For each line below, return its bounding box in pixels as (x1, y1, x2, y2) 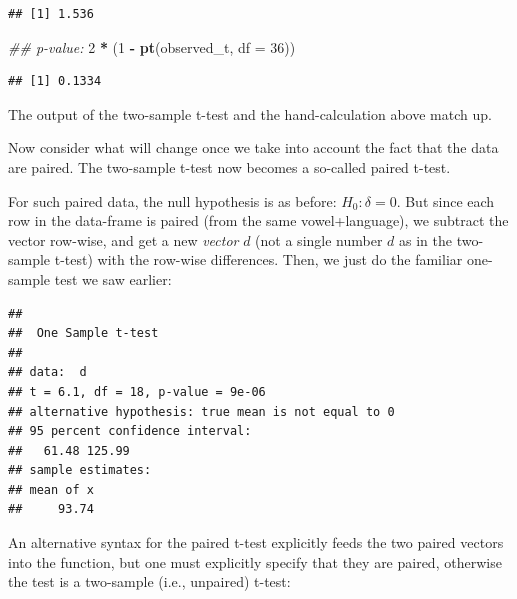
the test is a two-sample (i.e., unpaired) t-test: (8, 571, 291, 592)
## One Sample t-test (8, 326, 159, 341)
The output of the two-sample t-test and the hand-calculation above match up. (8, 103, 492, 124)
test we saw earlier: (54, 268, 172, 289)
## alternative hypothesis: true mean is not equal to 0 (8, 404, 395, 419)
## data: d (8, 365, 87, 380)
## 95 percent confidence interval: (8, 424, 252, 439)
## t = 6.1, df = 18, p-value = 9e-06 (8, 384, 266, 399)
